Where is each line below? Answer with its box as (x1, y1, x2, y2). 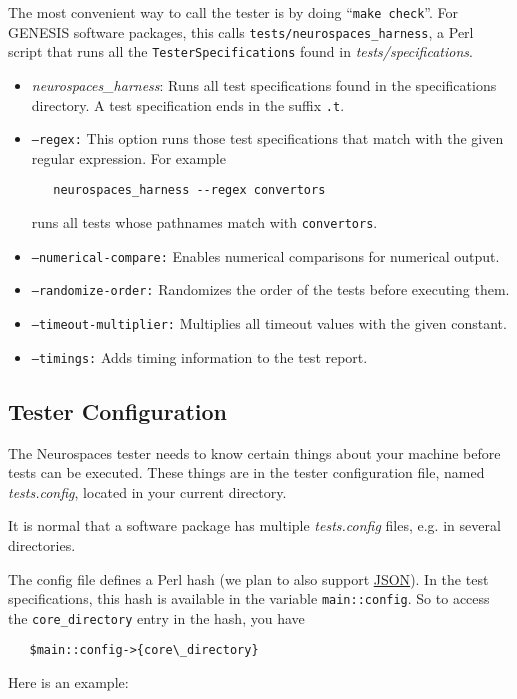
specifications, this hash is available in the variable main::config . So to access (8, 588, 490, 609)
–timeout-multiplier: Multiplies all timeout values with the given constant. (31, 313, 507, 334)
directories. (8, 534, 76, 555)
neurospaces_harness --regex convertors (53, 183, 326, 198)
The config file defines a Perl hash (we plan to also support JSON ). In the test (8, 568, 489, 589)
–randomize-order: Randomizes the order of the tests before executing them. (31, 279, 510, 300)
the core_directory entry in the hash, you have (8, 607, 305, 628)
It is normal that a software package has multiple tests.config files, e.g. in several (8, 515, 501, 536)
